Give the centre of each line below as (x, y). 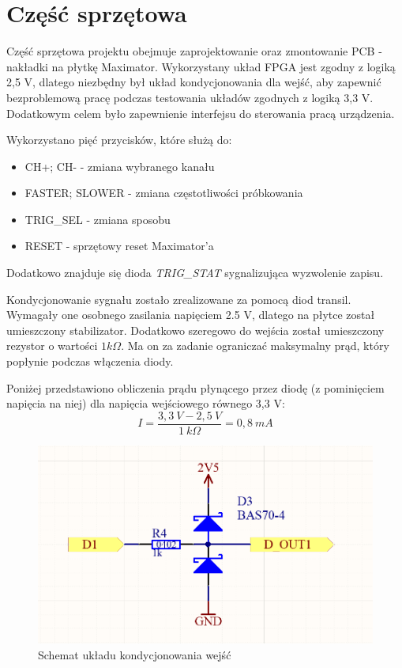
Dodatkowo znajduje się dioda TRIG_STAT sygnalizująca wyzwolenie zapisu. (195, 273)
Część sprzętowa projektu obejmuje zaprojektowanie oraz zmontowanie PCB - (194, 51)
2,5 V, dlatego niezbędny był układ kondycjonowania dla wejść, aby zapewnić (194, 82)
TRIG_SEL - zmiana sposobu (98, 219)
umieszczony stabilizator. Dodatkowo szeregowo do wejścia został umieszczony (195, 330)
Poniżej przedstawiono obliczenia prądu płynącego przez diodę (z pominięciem (195, 387)
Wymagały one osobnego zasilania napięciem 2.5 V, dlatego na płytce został (191, 315)
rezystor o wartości (52, 345)
